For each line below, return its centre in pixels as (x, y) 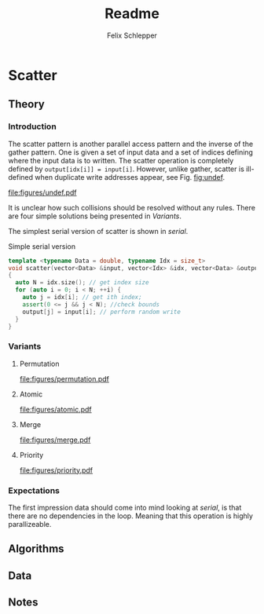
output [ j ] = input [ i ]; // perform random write (101, 312)
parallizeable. (30, 524)
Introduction (32, 126)
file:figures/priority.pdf (56, 470)
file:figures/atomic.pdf (55, 409)
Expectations (34, 490)
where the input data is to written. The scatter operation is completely (121, 160)
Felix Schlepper (132, 35)
